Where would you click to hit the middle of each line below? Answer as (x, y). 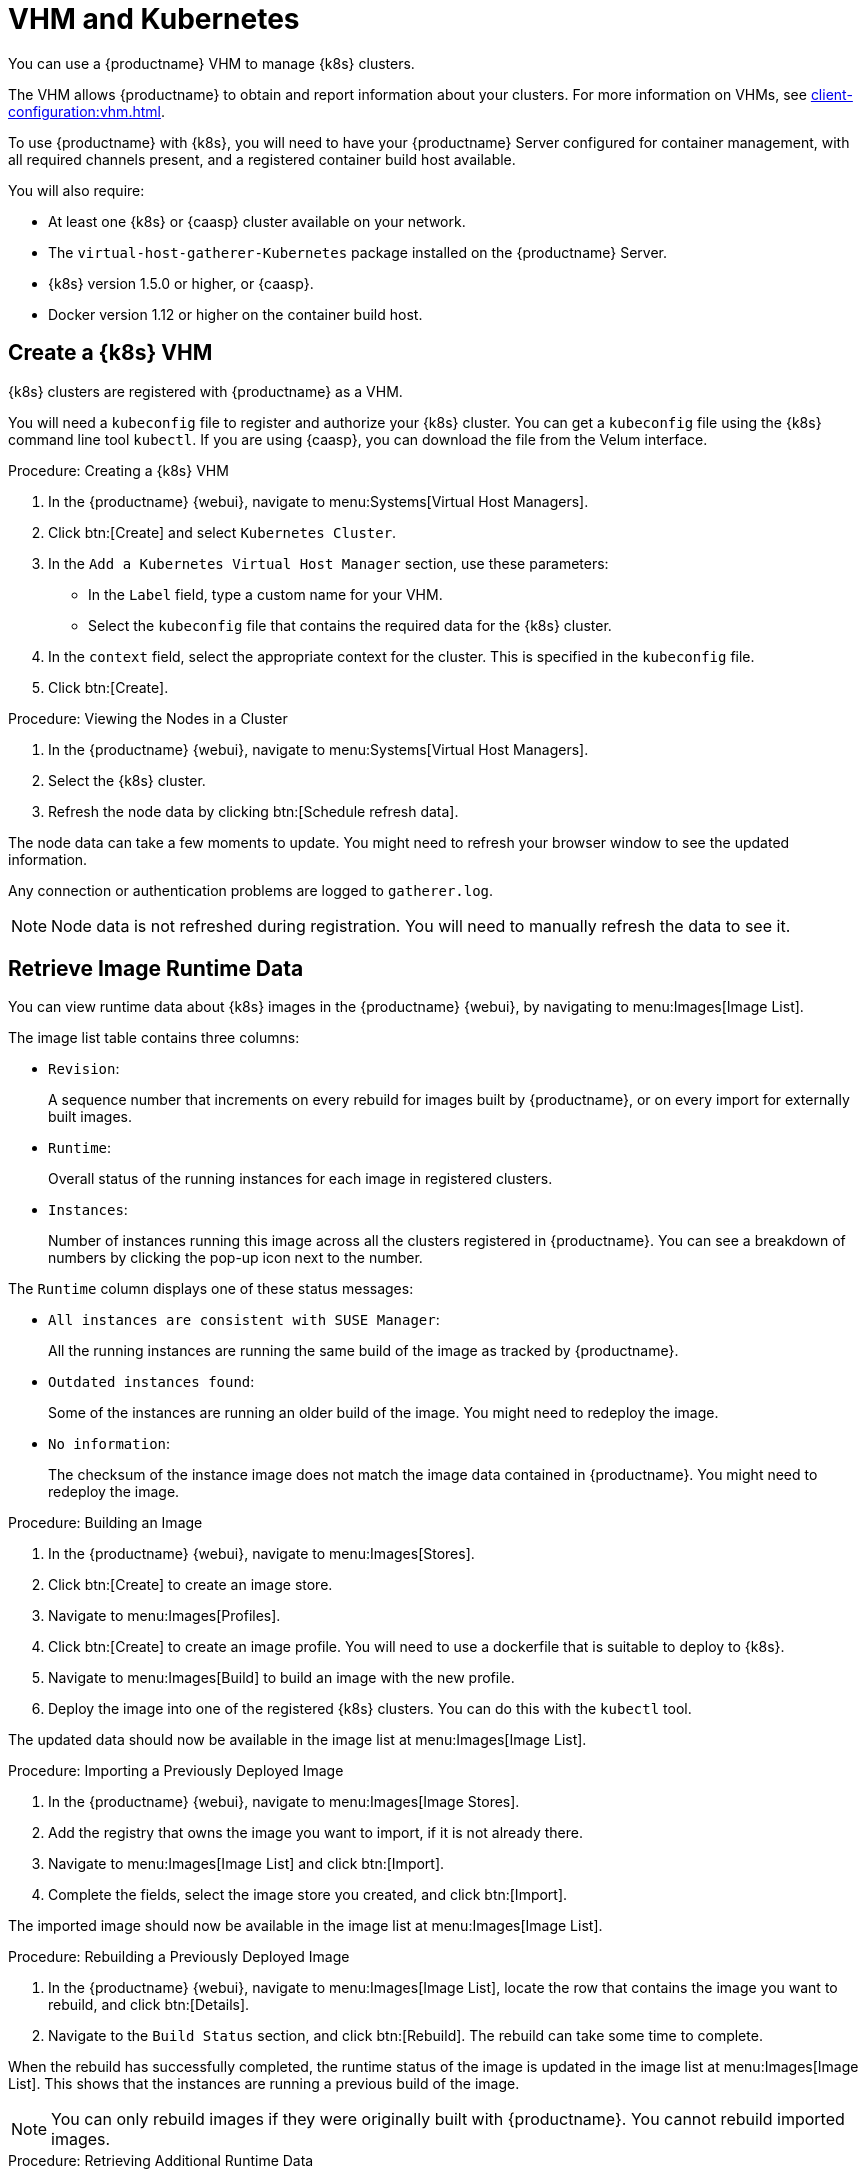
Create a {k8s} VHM (110, 353)
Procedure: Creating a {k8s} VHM (118, 470)
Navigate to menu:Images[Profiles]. (164, 1616)
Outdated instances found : (151, 1382)
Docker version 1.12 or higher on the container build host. (235, 314)
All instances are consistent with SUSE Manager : (244, 1320)
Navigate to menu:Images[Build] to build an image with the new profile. (281, 1678)
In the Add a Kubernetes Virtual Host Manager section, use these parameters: (328, 563)
